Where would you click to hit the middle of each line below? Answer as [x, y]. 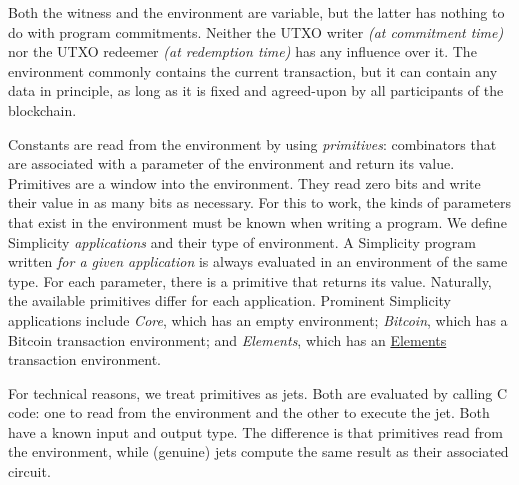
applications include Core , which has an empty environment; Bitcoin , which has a [258, 319]
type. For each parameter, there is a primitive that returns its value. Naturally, [250, 280]
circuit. [29, 471]
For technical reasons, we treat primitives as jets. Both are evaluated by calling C [258, 392]
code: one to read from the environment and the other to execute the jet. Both [249, 412]
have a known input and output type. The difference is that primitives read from [255, 431]
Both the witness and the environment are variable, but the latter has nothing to [256, 12]
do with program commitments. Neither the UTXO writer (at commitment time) [256, 31]
